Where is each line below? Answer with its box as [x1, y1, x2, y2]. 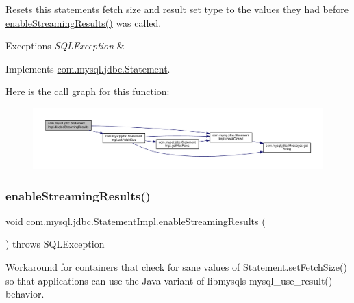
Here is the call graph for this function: [5, 84, 170, 98]
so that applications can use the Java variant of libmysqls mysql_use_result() [5, 273, 333, 287]
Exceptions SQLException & [5, 38, 125, 53]
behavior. [5, 287, 45, 301]
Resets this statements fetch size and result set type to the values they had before [5, 2, 349, 16]
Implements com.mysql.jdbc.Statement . [5, 61, 170, 75]
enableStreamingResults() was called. [5, 15, 162, 29]
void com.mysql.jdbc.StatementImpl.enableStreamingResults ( [5, 213, 266, 228]
